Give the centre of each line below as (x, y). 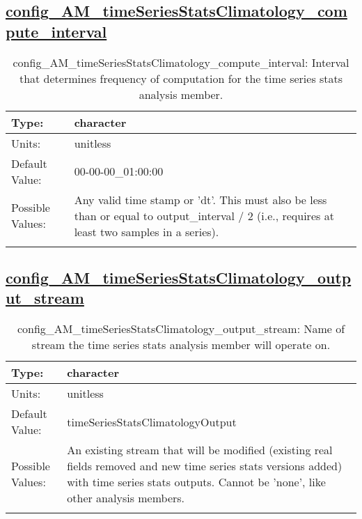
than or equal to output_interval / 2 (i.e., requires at (204, 215)
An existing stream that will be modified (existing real (200, 450)
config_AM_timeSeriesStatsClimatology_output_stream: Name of (181, 329)
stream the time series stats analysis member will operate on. (181, 345)
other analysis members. (126, 498)
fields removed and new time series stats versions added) (205, 466)
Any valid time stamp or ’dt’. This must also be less (200, 199)
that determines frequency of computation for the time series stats (181, 78)
